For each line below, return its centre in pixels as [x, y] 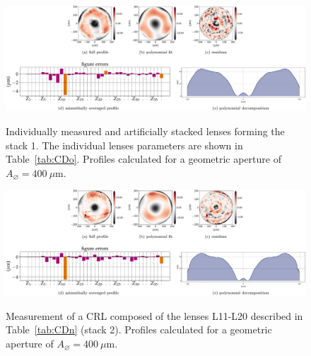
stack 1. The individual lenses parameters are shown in [124, 145]
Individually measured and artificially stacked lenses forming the [145, 131]
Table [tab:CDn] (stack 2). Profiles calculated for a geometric [139, 329]
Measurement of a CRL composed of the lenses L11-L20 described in [154, 315]
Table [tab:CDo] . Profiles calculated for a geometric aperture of [143, 159]
